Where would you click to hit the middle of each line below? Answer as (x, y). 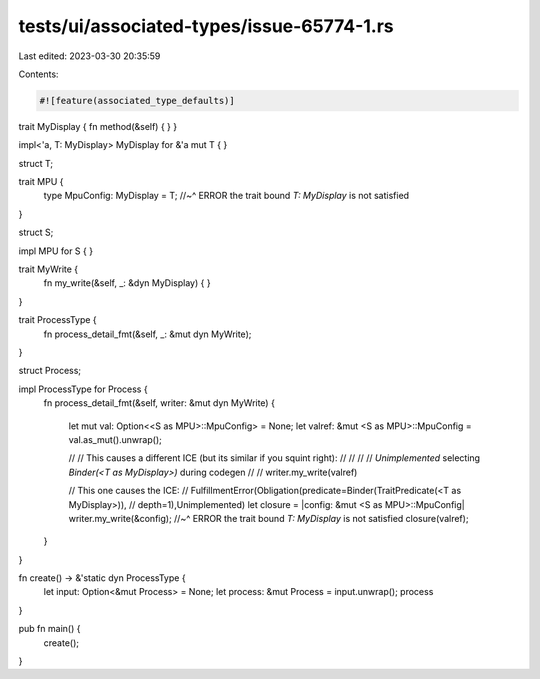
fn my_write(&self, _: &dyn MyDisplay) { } (127, 283)
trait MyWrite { (48, 269)
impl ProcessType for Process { (83, 389)
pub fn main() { (49, 629)
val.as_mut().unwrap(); (115, 439)
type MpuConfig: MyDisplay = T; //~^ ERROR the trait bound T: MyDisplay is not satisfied (226, 196)
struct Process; (50, 371)
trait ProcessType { (57, 320)
